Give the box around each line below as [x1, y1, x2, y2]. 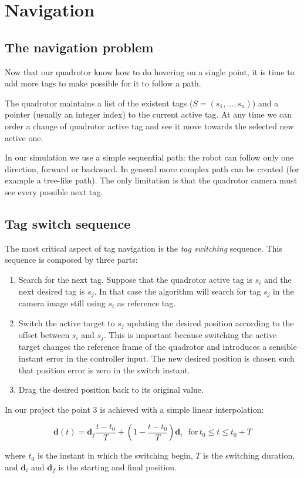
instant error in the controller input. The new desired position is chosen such [18, 352, 295, 365]
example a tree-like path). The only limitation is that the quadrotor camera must [5, 174, 298, 186]
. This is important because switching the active [103, 329, 277, 340]
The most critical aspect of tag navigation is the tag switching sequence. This [5, 242, 282, 254]
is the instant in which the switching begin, [37, 449, 193, 462]
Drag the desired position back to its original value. [18, 383, 204, 396]
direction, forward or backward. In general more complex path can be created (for [5, 162, 299, 175]
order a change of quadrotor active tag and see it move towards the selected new [5, 119, 294, 132]
